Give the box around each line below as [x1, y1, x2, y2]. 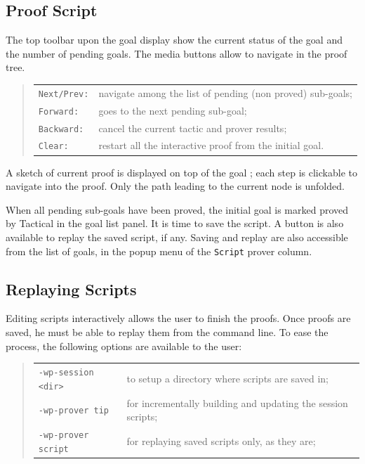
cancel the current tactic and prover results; [98, 120, 287, 135]
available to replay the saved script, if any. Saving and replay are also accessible [6, 229, 348, 244]
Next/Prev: [38, 89, 89, 99]
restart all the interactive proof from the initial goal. [98, 138, 324, 153]
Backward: [38, 124, 84, 134]
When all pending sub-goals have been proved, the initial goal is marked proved [6, 202, 349, 217]
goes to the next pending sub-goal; [98, 103, 247, 117]
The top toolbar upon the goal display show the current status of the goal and [6, 32, 343, 47]
